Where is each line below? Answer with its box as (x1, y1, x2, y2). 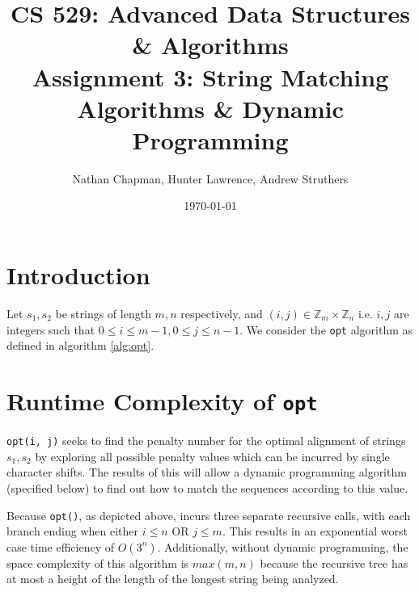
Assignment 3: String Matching (32, 60, 389, 93)
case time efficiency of (6, 538, 115, 555)
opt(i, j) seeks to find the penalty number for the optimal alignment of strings (6, 432, 406, 449)
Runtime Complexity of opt (6, 384, 318, 418)
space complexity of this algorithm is (6, 554, 189, 571)
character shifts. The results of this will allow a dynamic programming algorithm (6, 464, 407, 481)
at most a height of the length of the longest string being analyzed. (6, 570, 339, 587)
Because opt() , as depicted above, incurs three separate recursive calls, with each (6, 506, 411, 523)
